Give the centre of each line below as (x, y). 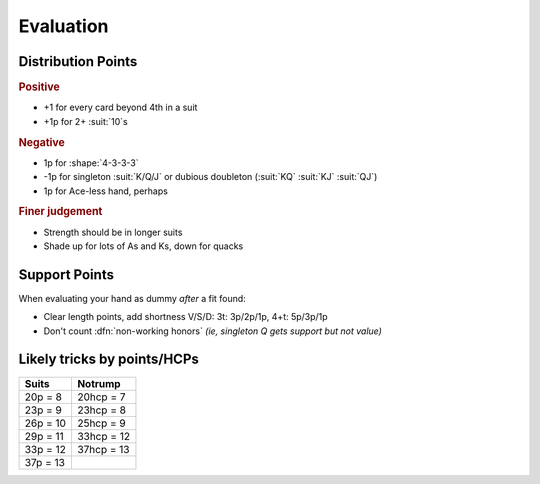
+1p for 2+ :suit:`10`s (86, 121)
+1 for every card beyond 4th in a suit (120, 107)
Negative (41, 142)
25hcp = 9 (101, 423)
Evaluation (63, 26)
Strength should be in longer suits (113, 232)
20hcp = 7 (101, 397)
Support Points (66, 274)
